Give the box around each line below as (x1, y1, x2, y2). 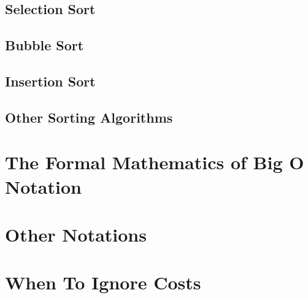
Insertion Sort (5, 71, 96, 90)
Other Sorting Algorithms (5, 107, 173, 126)
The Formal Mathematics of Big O (5, 150, 304, 175)
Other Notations (5, 221, 147, 246)
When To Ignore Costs (5, 270, 201, 295)
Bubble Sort (5, 36, 84, 55)
